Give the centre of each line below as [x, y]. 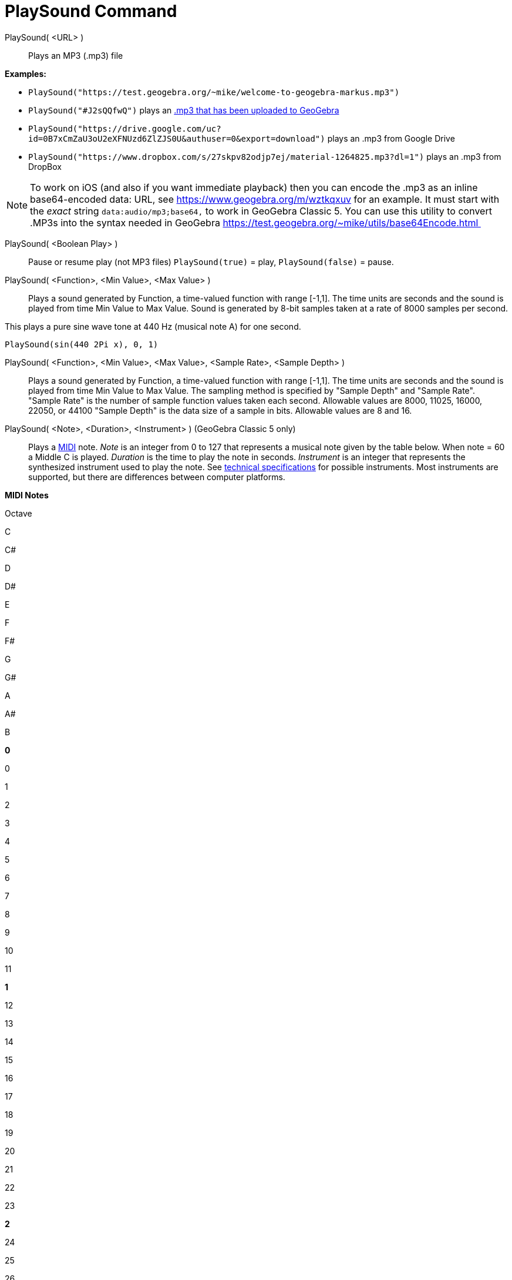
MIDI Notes [27, 495]
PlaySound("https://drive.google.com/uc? [125, 128]
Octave [18, 513]
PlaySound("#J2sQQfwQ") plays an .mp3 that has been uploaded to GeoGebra [184, 110]
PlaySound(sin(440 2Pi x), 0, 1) [82, 344]
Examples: [26, 73]
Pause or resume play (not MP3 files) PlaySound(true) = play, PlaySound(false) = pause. [211, 262]
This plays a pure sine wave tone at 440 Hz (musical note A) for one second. [153, 326]
